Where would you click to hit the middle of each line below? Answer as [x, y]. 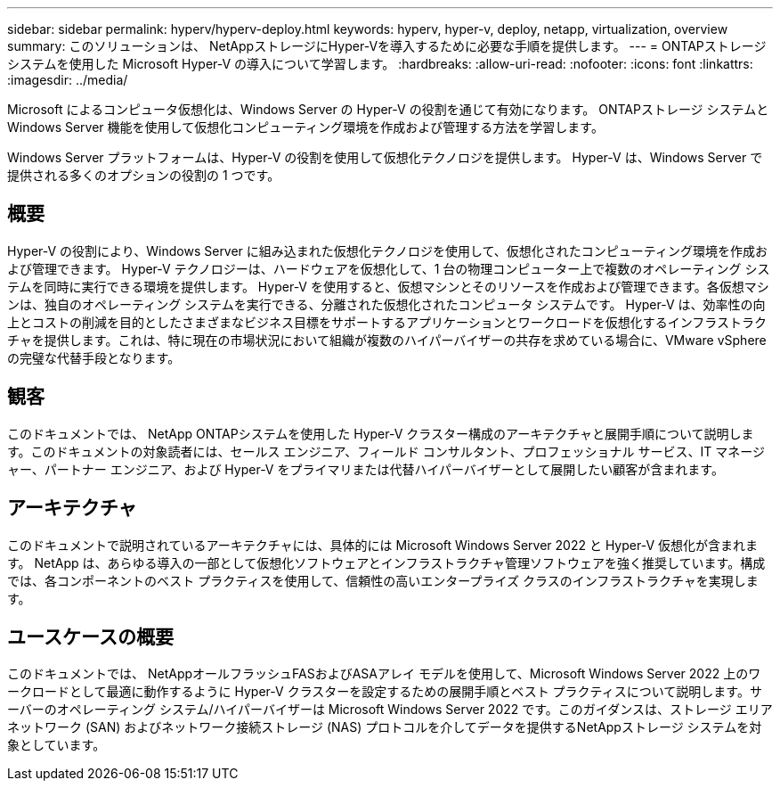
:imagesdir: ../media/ [68, 80]
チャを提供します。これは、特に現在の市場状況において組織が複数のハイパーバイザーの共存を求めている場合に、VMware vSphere [387, 340]
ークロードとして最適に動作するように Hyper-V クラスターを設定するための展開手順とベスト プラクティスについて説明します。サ [385, 692]
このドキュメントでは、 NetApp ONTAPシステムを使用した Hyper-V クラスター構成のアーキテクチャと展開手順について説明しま [381, 433]
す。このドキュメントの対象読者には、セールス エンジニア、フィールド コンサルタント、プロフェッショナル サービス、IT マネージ [386, 451]
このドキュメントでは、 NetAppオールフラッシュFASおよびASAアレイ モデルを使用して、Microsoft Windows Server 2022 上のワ [384, 674]
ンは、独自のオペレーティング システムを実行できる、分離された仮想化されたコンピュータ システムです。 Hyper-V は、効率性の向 [386, 304]
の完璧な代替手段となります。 [94, 357]
